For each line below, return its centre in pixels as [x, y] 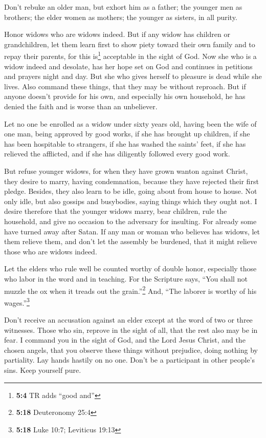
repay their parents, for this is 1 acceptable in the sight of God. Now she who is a [130, 55]
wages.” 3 [17, 302]
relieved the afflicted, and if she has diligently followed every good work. [117, 154]
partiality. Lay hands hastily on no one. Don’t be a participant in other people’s [130, 360]
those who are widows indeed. [51, 251]
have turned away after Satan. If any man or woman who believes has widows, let [132, 231]
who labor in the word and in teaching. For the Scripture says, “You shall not [126, 278]
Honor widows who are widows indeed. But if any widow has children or [117, 34]
